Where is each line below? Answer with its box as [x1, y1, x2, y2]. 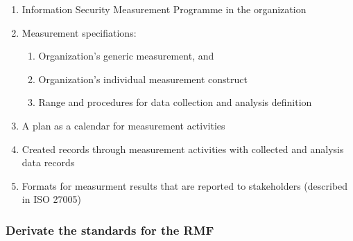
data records [21, 155, 75, 170]
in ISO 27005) [21, 192, 81, 206]
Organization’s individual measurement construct [38, 71, 248, 86]
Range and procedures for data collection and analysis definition [38, 95, 312, 109]
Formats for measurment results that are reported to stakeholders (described [21, 178, 348, 193]
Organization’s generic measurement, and [38, 48, 214, 63]
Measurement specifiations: [21, 25, 137, 39]
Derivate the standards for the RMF [6, 221, 214, 238]
